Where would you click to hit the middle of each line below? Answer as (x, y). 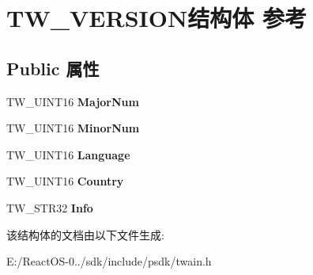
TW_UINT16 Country (65, 181)
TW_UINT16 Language (68, 154)
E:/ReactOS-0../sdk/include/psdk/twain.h (109, 261)
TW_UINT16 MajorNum (73, 101)
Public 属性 (53, 68)
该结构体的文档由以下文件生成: (85, 234)
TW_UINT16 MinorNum (73, 128)
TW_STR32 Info (50, 207)
